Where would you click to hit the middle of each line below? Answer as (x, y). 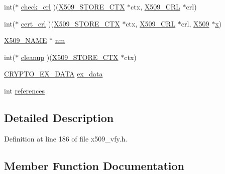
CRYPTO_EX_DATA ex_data (53, 74)
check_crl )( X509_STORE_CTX (73, 6)
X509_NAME (26, 40)
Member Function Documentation (94, 165)
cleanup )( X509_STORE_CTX (70, 57)
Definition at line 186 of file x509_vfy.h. (66, 138)
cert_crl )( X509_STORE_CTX (70, 23)
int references (25, 90)
